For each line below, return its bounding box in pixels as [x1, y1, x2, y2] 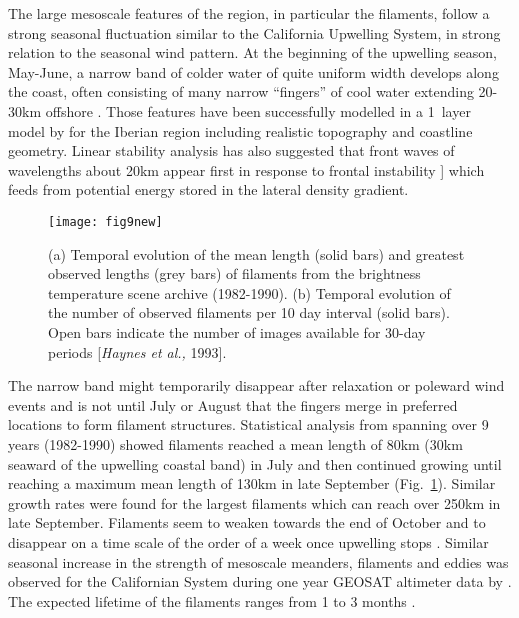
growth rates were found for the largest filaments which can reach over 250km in [8, 492, 501, 513]
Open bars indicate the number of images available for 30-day [48, 321, 426, 342]
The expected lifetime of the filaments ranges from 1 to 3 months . [8, 590, 416, 611]
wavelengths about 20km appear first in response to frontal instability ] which [8, 159, 485, 180]
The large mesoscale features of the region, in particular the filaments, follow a [8, 3, 490, 23]
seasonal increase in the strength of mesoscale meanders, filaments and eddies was [8, 551, 509, 572]
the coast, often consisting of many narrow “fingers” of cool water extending [8, 81, 474, 102]
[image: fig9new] [48, 214, 163, 229]
